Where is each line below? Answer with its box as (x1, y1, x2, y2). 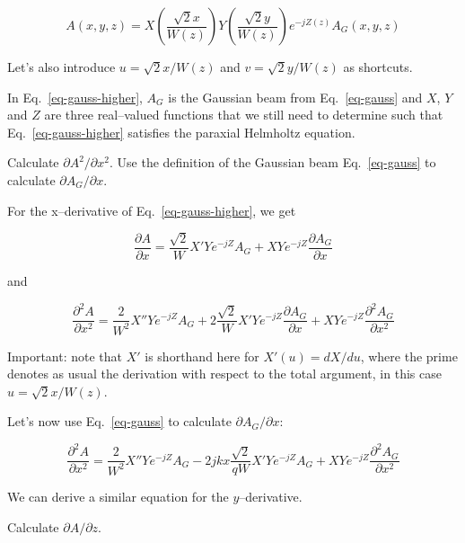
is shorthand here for (145, 346, 259, 365)
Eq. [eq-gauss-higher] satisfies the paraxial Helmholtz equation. (7, 122, 355, 141)
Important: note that (7, 346, 123, 365)
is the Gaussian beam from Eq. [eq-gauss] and (168, 87, 423, 106)
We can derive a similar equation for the (7, 487, 229, 506)
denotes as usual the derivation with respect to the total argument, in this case (7, 364, 442, 383)
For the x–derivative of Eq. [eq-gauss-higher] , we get (7, 200, 296, 219)
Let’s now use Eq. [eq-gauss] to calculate (7, 412, 232, 431)
